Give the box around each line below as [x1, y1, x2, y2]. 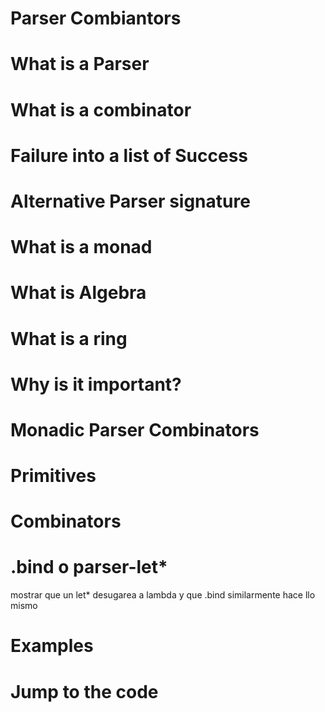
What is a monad [10, 236, 153, 259]
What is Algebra [10, 282, 147, 304]
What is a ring [10, 327, 128, 350]
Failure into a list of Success [10, 144, 248, 167]
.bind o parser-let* [10, 556, 168, 579]
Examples [10, 635, 94, 657]
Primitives [10, 465, 97, 487]
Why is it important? [10, 373, 182, 396]
